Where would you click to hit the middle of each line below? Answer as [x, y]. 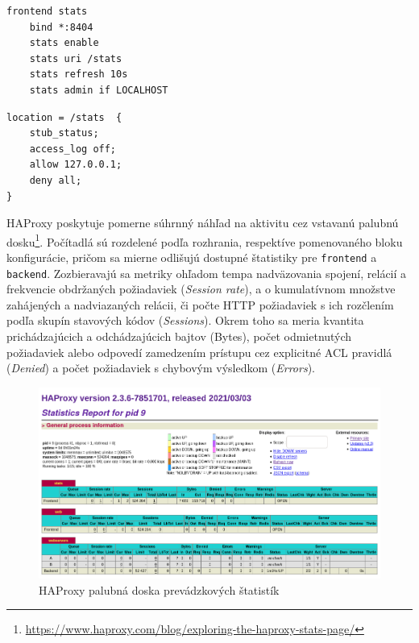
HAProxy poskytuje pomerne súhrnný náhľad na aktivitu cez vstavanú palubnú [203, 223]
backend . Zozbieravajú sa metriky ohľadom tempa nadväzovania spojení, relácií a [207, 273]
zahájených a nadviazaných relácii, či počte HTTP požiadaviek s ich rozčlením [200, 304]
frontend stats [47, 11]
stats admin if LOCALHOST [99, 90]
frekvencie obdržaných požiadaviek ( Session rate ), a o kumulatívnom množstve [201, 289]
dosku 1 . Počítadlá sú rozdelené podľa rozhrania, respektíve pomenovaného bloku [205, 240]
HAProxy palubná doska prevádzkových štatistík [159, 589]
